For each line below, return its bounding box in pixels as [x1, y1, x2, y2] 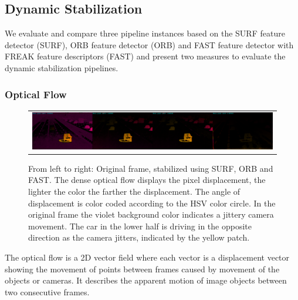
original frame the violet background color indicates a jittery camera [28, 208, 274, 221]
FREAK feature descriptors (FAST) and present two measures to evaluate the [5, 50, 286, 62]
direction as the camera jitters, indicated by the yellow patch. [28, 231, 250, 244]
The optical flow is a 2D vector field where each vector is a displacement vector [5, 251, 290, 264]
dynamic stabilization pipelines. [5, 61, 118, 74]
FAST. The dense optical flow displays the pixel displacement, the [28, 174, 266, 186]
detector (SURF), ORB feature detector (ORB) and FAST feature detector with [5, 38, 294, 51]
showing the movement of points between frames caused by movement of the [5, 262, 280, 275]
